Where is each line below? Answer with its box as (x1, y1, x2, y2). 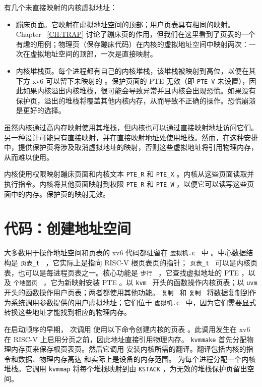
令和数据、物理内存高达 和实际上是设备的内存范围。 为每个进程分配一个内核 (4, 353, 256, 364)
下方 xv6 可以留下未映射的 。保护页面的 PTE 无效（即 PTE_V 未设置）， (16, 75, 249, 86)
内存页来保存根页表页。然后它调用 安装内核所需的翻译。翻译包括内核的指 (11, 344, 253, 354)
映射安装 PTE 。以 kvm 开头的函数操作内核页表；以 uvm (72, 277, 257, 288)
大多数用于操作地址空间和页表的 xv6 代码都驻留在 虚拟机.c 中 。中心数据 (4, 247, 246, 258)
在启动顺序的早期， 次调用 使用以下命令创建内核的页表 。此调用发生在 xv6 (4, 323, 250, 334)
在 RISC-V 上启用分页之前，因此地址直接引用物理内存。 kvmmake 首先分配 (4, 334, 247, 344)
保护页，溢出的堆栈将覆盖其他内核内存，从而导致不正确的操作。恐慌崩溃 (16, 95, 256, 105)
